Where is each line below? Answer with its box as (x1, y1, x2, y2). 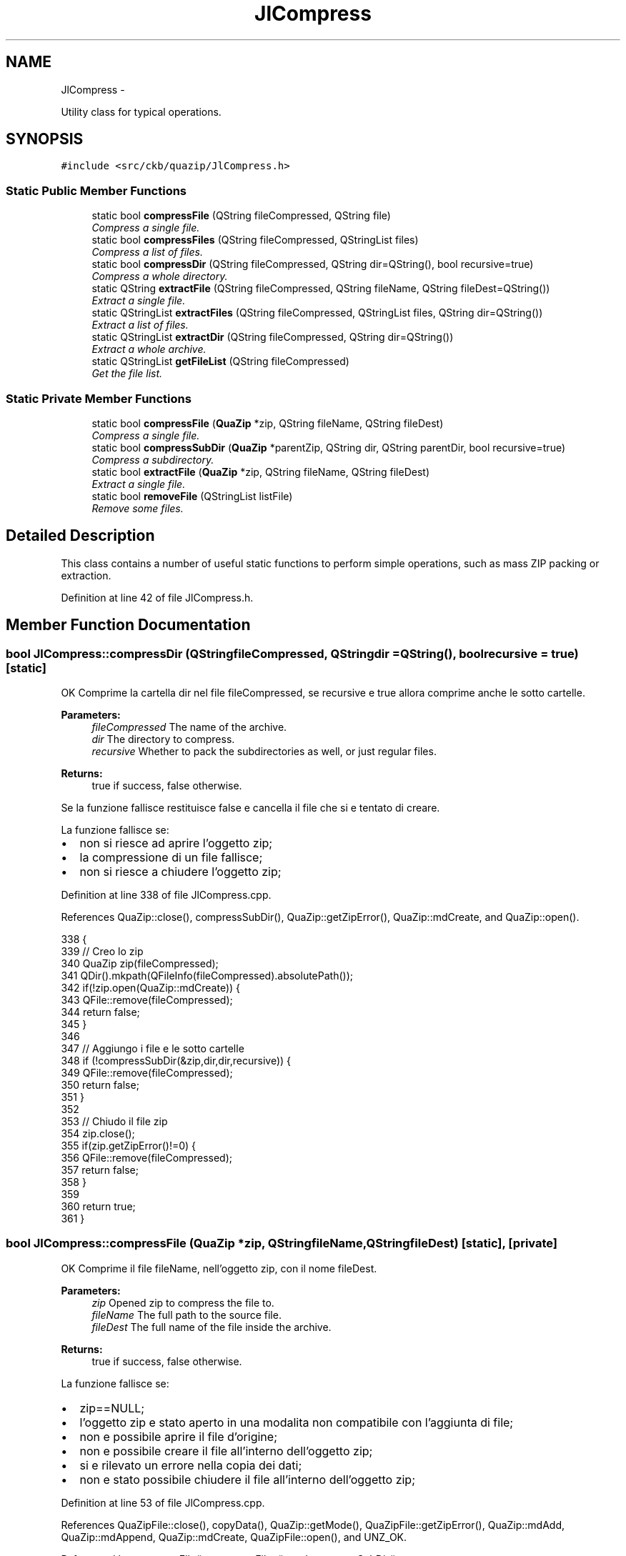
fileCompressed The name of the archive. (91, 721, 287, 733)
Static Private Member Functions (6, 391, 192, 406)
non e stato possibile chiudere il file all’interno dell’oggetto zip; (79, 1472, 415, 1487)
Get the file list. (91, 367, 163, 380)
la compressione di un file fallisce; (79, 850, 263, 864)
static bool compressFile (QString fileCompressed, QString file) (91, 209, 391, 222)
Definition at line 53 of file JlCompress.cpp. (61, 1496, 265, 1509)
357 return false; (61, 1164, 139, 1176)
